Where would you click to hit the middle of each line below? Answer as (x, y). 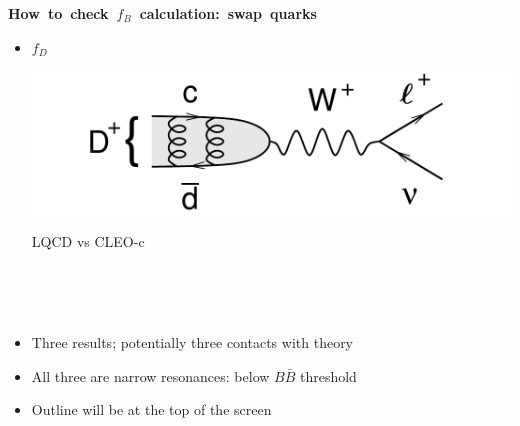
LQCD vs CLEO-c (88, 241)
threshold (328, 375)
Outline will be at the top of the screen (151, 409)
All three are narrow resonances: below (150, 375)
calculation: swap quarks (228, 13)
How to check (58, 13)
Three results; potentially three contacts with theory (192, 342)
